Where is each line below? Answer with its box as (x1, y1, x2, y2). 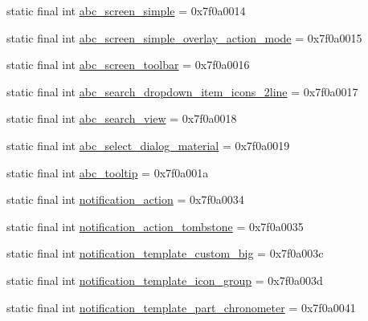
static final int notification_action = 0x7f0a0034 (6, 191, 244, 208)
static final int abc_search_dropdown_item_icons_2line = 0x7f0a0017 (6, 83, 358, 100)
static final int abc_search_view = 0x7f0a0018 (6, 110, 237, 127)
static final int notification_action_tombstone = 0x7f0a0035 (6, 217, 304, 234)
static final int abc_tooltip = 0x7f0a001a (6, 164, 209, 181)
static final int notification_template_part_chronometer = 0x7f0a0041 (6, 299, 356, 315)
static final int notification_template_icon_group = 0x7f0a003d (6, 271, 323, 288)
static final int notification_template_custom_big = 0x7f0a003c (6, 245, 324, 262)
